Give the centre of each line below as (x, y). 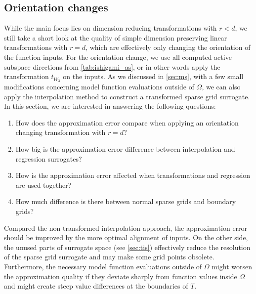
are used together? (43, 185)
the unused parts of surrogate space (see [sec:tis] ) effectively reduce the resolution (127, 247)
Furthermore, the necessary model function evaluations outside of (103, 266)
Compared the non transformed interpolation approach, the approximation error (126, 228)
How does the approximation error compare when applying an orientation (127, 122)
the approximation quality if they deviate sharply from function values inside (121, 276)
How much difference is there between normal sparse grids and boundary (126, 201)
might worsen (232, 266)
